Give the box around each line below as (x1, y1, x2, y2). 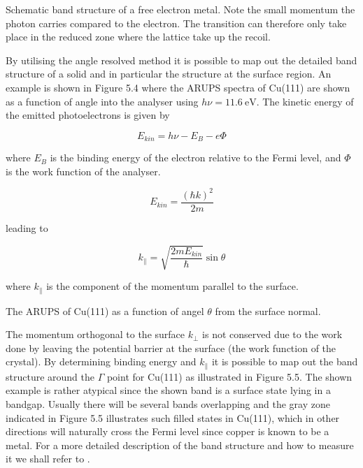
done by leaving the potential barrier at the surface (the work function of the (6, 340, 336, 355)
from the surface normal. (215, 303, 321, 318)
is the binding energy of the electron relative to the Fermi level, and (50, 150, 341, 165)
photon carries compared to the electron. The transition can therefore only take (6, 15, 347, 30)
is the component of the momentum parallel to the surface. (46, 279, 299, 293)
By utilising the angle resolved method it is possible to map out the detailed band (6, 52, 357, 67)
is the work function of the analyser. (6, 163, 161, 178)
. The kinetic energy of (256, 94, 354, 108)
